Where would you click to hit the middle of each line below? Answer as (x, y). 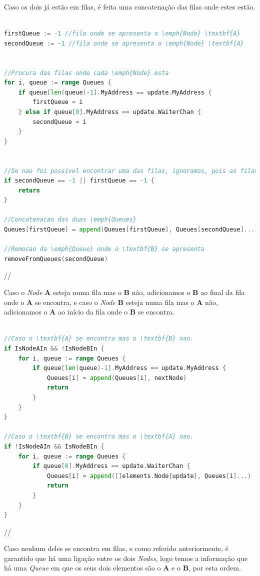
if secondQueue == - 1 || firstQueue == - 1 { (79, 181)
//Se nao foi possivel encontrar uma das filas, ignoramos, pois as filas (131, 171)
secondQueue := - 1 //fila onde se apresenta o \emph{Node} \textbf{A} (124, 43)
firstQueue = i (58, 102)
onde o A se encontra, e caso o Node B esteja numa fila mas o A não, (111, 302)
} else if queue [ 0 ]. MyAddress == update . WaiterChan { (109, 112)
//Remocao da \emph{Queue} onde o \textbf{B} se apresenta (104, 249)
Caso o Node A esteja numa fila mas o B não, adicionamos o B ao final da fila (124, 292)
